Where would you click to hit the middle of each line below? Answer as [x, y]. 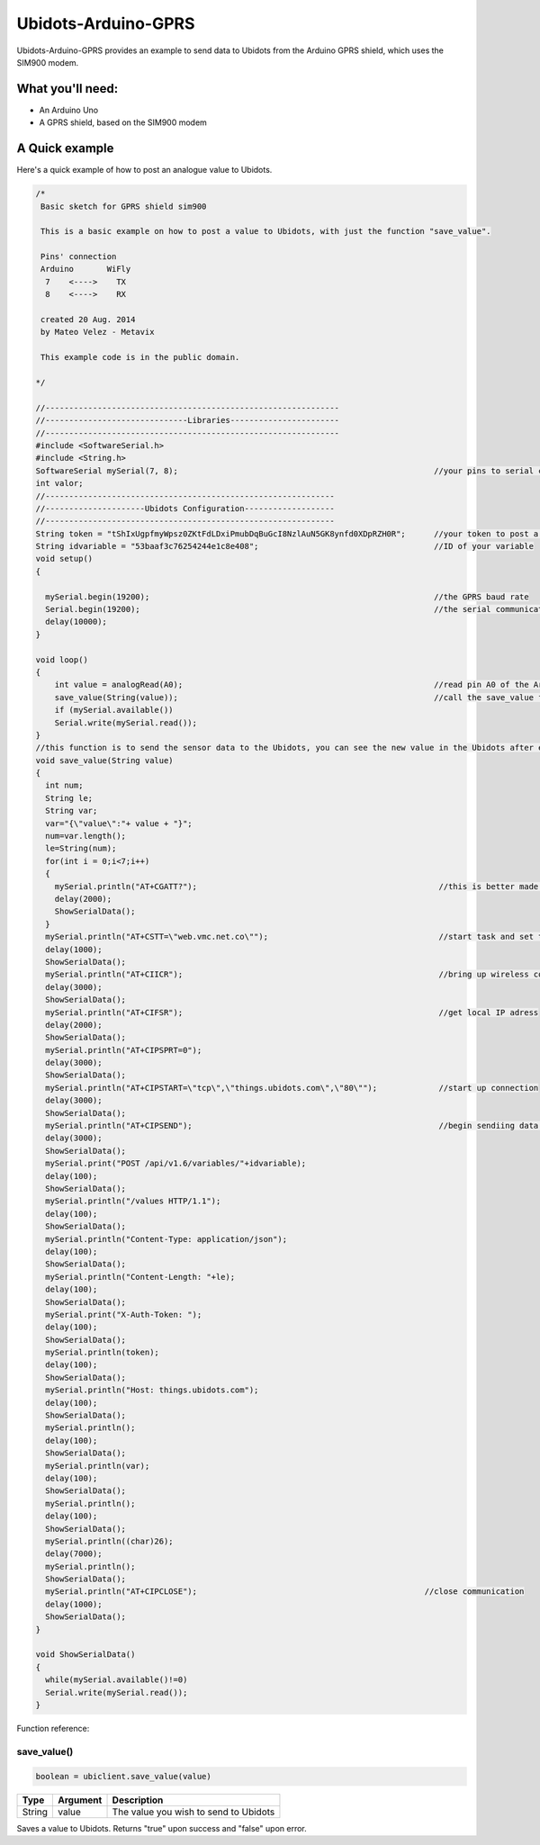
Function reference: [53, 1728]
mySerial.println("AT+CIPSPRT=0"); [124, 1050]
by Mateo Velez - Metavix [98, 332]
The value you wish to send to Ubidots [193, 1812]
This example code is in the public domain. [140, 357]
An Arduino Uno [69, 110]
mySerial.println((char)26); [110, 1541]
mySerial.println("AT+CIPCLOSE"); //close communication [285, 1592]
